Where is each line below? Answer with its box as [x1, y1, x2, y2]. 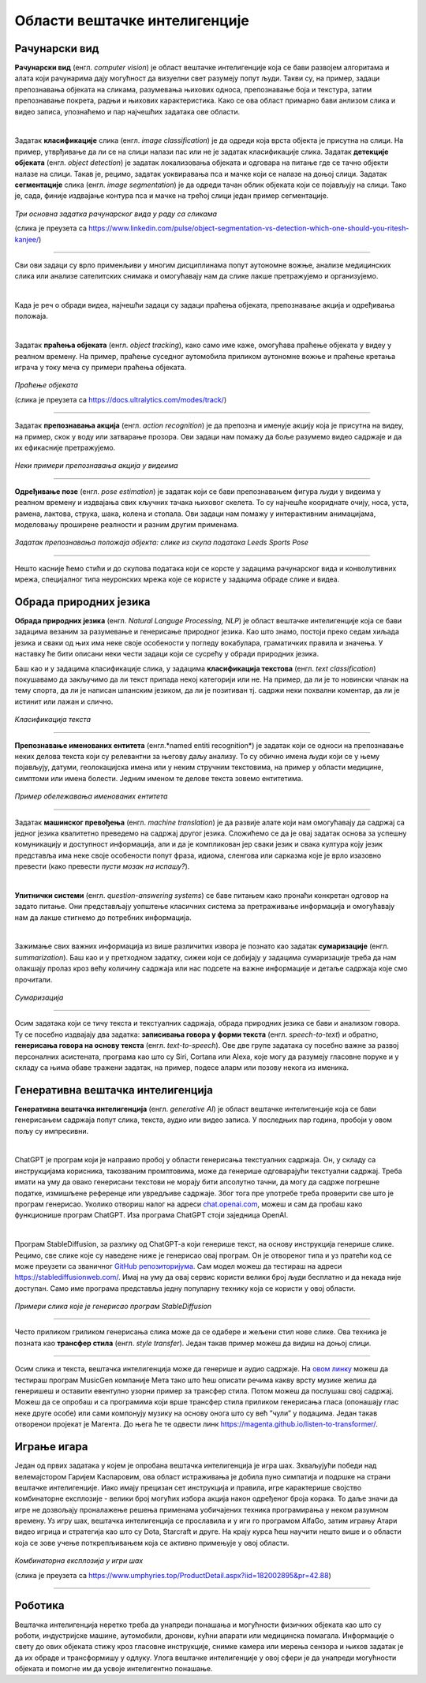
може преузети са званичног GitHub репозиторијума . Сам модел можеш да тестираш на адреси [14, 1261, 342, 1270]
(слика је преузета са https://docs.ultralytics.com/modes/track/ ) [14, 395, 227, 404]
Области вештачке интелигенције [14, 12, 250, 29]
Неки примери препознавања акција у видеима [14, 461, 178, 470]
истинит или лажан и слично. [14, 697, 114, 706]
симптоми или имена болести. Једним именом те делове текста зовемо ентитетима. [14, 773, 304, 783]
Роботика [14, 1599, 65, 1613]
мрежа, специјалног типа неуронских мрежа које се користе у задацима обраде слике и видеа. [14, 574, 340, 584]
